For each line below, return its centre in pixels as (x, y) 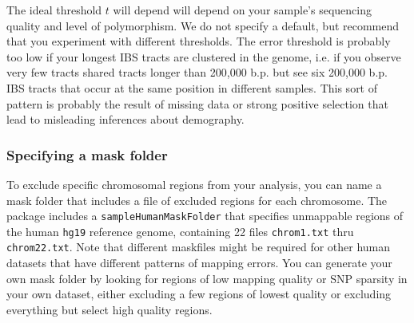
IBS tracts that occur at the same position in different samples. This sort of (192, 87)
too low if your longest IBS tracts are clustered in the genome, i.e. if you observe (204, 56)
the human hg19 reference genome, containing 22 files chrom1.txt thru (180, 231)
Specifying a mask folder (87, 154)
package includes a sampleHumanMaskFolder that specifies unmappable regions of (205, 216)
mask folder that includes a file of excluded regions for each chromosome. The (197, 200)
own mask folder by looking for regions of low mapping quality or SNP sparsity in (207, 278)
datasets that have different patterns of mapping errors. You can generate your (199, 263)
